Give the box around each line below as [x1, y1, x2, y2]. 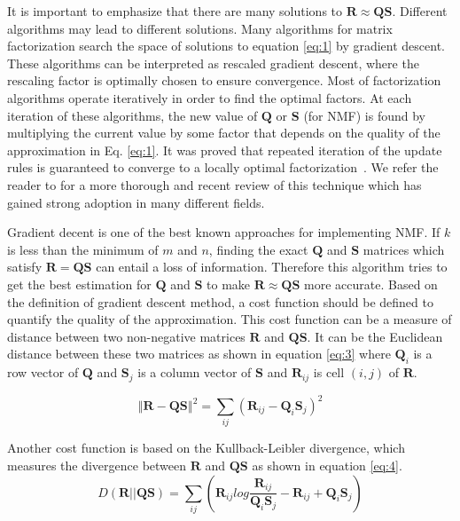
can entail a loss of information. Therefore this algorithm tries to [96, 257, 448, 276]
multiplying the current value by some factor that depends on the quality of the [7, 123, 441, 142]
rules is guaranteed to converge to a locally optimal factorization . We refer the [7, 158, 439, 177]
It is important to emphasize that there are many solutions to [7, 2, 343, 20]
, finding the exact [208, 240, 308, 258]
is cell [313, 363, 345, 382]
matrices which [363, 240, 445, 258]
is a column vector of [137, 363, 252, 382]
